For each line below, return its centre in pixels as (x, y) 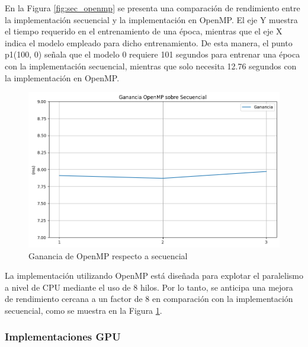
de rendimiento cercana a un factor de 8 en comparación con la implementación (149, 299)
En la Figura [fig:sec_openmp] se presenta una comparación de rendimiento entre (153, 8)
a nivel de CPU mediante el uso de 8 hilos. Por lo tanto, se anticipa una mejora (149, 287)
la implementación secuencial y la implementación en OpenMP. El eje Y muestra (151, 19)
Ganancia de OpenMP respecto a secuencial (108, 255)
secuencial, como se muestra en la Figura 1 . (84, 310)
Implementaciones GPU (63, 337)
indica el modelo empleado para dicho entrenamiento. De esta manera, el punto (149, 42)
